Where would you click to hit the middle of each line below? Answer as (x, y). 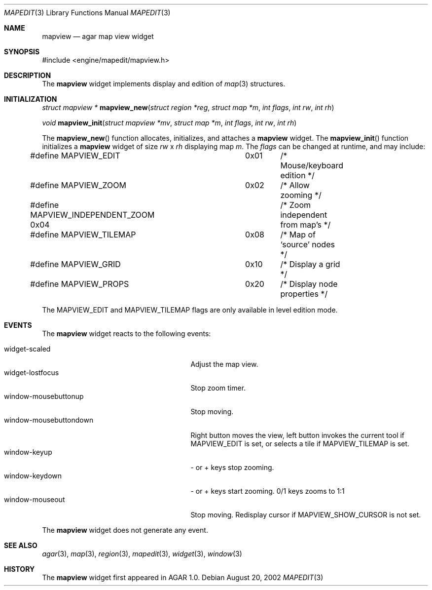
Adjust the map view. (224, 364)
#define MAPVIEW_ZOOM (78, 185)
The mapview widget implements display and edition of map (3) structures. (164, 84)
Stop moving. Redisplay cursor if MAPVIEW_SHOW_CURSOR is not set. (306, 515)
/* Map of (298, 235)
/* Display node (309, 284)
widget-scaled (27, 349)
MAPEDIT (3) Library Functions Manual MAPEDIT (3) (87, 13)
